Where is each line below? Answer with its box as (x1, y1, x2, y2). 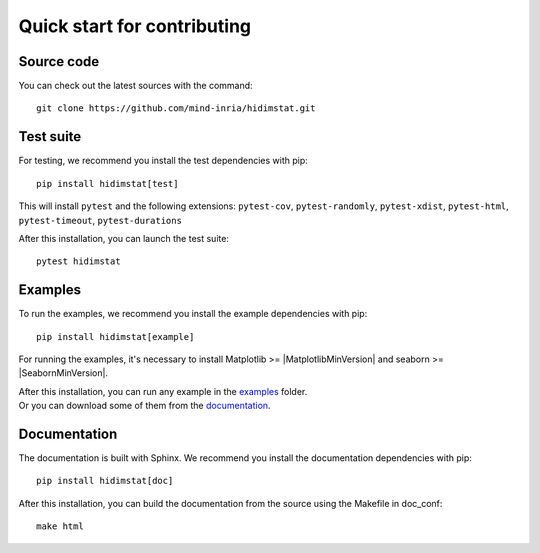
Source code (18, 53, 100, 70)
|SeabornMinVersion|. (18, 367, 109, 379)
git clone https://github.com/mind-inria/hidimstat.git (36, 103, 316, 114)
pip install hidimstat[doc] (36, 475, 174, 487)
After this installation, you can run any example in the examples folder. (18, 385, 308, 397)
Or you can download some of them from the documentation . (18, 400, 271, 412)
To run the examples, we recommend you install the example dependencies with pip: (18, 308, 368, 320)
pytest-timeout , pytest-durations (18, 214, 182, 226)
